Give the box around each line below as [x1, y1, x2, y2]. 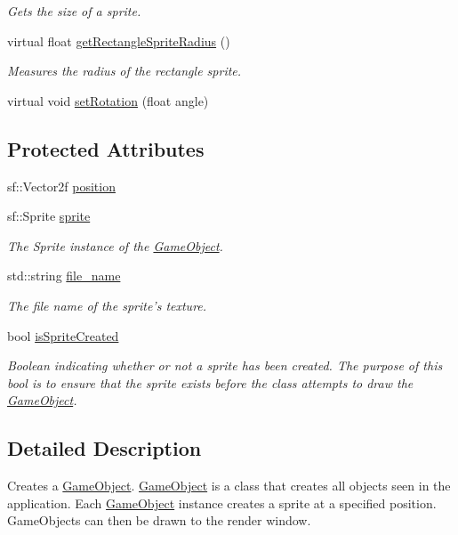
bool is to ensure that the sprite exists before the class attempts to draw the [7, 373, 414, 392]
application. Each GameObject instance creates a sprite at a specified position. [7, 493, 437, 512]
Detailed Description [7, 434, 202, 462]
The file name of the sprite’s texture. [7, 296, 207, 314]
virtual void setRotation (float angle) [7, 91, 209, 109]
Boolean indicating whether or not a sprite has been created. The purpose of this [7, 356, 443, 375]
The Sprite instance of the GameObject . [7, 236, 223, 255]
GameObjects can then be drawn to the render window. [7, 511, 311, 530]
